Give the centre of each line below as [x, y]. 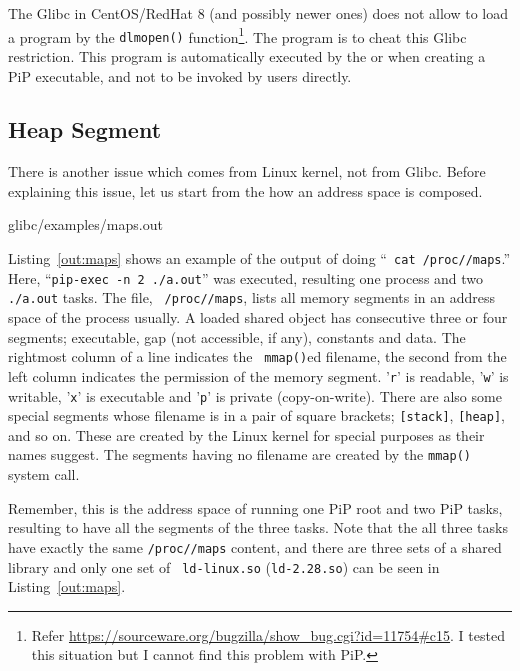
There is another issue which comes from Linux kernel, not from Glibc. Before [247, 171]
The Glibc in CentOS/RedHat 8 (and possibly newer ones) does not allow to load [258, 13]
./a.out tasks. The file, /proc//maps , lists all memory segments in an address [252, 297]
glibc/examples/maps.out [85, 224]
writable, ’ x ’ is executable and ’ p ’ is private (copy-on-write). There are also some [255, 395]
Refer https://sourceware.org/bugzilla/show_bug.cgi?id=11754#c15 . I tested [268, 634]
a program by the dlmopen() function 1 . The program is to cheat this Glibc [237, 35]
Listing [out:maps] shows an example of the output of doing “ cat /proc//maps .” [259, 258]
